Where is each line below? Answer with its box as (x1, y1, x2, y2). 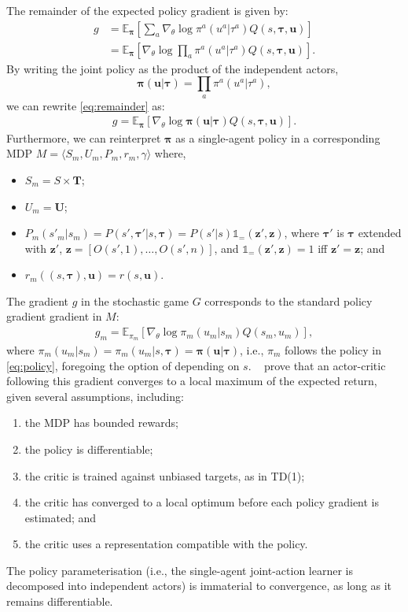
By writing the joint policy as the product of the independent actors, (6, 60, 339, 76)
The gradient (6, 292, 68, 309)
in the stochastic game (81, 292, 189, 309)
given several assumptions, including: (6, 388, 184, 404)
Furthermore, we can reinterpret (6, 129, 161, 146)
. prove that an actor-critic (248, 357, 386, 373)
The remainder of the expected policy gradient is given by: (6, 2, 289, 18)
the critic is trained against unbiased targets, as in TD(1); (24, 467, 305, 484)
